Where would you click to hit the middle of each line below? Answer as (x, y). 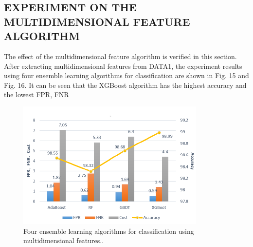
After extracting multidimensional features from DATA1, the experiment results (123, 66)
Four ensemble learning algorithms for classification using (109, 231)
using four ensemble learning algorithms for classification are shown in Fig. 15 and (126, 75)
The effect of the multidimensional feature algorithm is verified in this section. (120, 56)
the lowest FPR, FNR (36, 94)
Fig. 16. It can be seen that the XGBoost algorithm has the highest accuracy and (125, 85)
